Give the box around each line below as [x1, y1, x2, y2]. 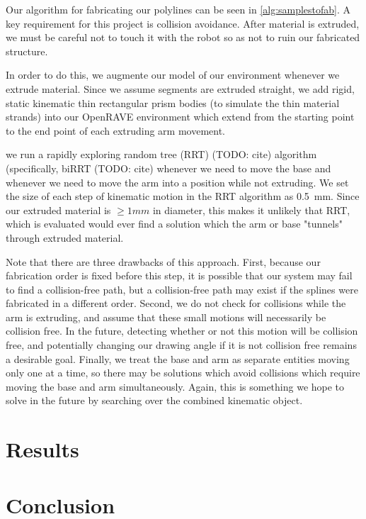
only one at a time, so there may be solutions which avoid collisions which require [6, 365, 360, 380]
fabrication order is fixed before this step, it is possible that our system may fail [6, 268, 353, 283]
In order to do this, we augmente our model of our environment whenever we [6, 67, 340, 82]
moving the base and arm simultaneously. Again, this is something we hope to [6, 379, 345, 394]
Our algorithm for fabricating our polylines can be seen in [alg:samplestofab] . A [6, 2, 351, 16]
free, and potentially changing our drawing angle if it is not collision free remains [6, 337, 357, 352]
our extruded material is [6, 202, 111, 217]
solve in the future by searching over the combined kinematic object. [6, 393, 303, 408]
